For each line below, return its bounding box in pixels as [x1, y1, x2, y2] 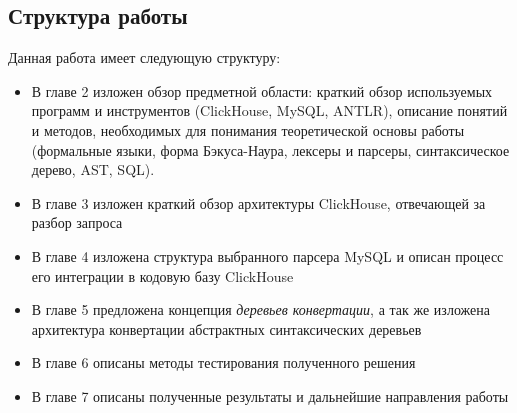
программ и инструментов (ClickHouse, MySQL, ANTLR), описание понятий [31, 100, 508, 121]
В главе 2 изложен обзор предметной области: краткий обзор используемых [31, 80, 493, 101]
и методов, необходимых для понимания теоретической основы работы [31, 119, 465, 140]
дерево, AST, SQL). [31, 159, 155, 180]
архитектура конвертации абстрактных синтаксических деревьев [31, 318, 422, 339]
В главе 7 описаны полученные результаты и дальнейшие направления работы [31, 385, 509, 406]
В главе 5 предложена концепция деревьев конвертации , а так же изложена [31, 299, 490, 320]
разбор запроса [31, 212, 123, 233]
